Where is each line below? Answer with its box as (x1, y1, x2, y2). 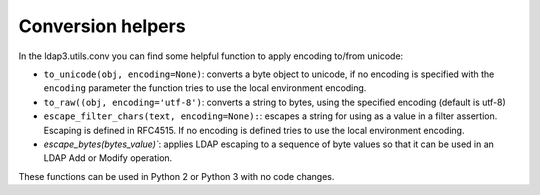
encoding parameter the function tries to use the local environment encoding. (43, 82, 367, 94)
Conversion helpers (18, 15, 186, 37)
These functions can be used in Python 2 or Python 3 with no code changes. (18, 170, 335, 182)
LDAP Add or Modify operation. (43, 152, 173, 164)
